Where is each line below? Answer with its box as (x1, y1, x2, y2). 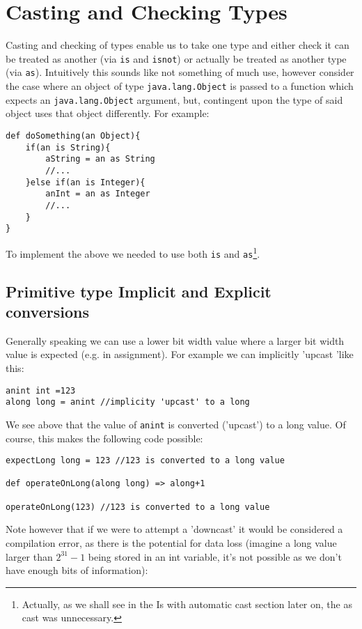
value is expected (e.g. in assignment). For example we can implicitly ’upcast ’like (6, 347, 354, 362)
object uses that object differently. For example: (6, 106, 210, 121)
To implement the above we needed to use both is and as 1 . (6, 244, 260, 261)
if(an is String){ (25, 142, 111, 153)
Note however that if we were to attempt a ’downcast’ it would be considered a (6, 522, 343, 536)
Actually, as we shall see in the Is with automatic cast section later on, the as (22, 596, 352, 611)
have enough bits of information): (6, 563, 148, 577)
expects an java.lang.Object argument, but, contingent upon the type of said (6, 92, 343, 107)
